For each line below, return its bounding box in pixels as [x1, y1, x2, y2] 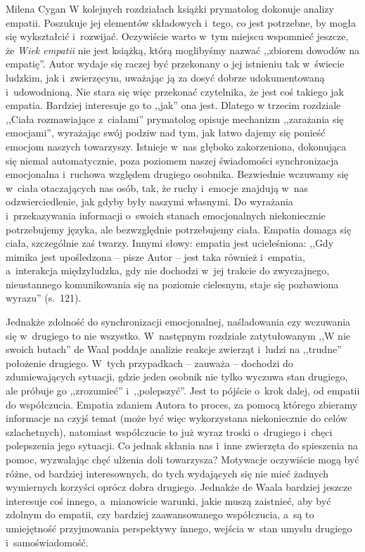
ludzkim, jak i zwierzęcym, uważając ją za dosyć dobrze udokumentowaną [6, 70, 325, 84]
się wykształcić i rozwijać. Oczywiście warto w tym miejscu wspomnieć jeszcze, [6, 29, 349, 44]
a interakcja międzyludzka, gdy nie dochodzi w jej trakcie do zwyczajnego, [6, 263, 330, 278]
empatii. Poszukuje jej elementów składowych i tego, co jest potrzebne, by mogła [6, 15, 356, 30]
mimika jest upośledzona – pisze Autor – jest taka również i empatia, [6, 249, 305, 264]
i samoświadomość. [6, 534, 89, 549]
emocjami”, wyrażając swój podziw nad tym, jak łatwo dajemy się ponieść [6, 125, 326, 140]
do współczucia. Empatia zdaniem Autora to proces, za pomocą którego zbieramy [6, 397, 358, 411]
